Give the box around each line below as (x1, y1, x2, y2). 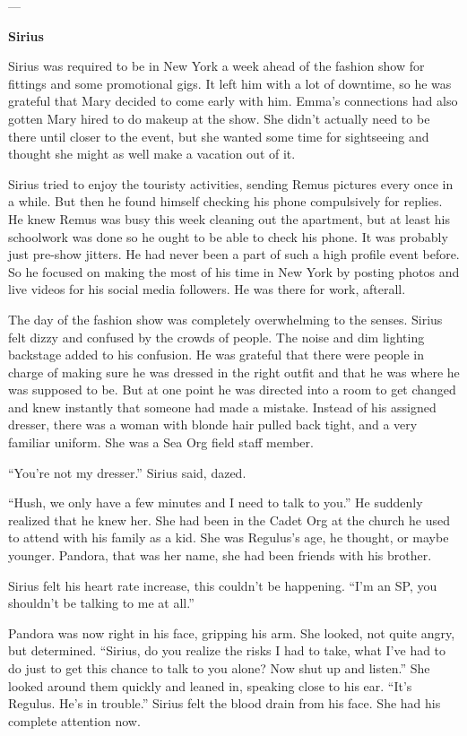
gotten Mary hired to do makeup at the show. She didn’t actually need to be (8, 108, 430, 127)
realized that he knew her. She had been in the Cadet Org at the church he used (8, 510, 450, 529)
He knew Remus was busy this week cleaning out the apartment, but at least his (8, 209, 450, 228)
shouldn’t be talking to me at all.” (8, 593, 195, 612)
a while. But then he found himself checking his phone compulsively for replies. (8, 192, 443, 211)
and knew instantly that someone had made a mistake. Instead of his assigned (8, 397, 437, 416)
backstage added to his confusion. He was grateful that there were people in (8, 345, 424, 364)
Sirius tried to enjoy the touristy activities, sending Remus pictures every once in (8, 174, 454, 193)
